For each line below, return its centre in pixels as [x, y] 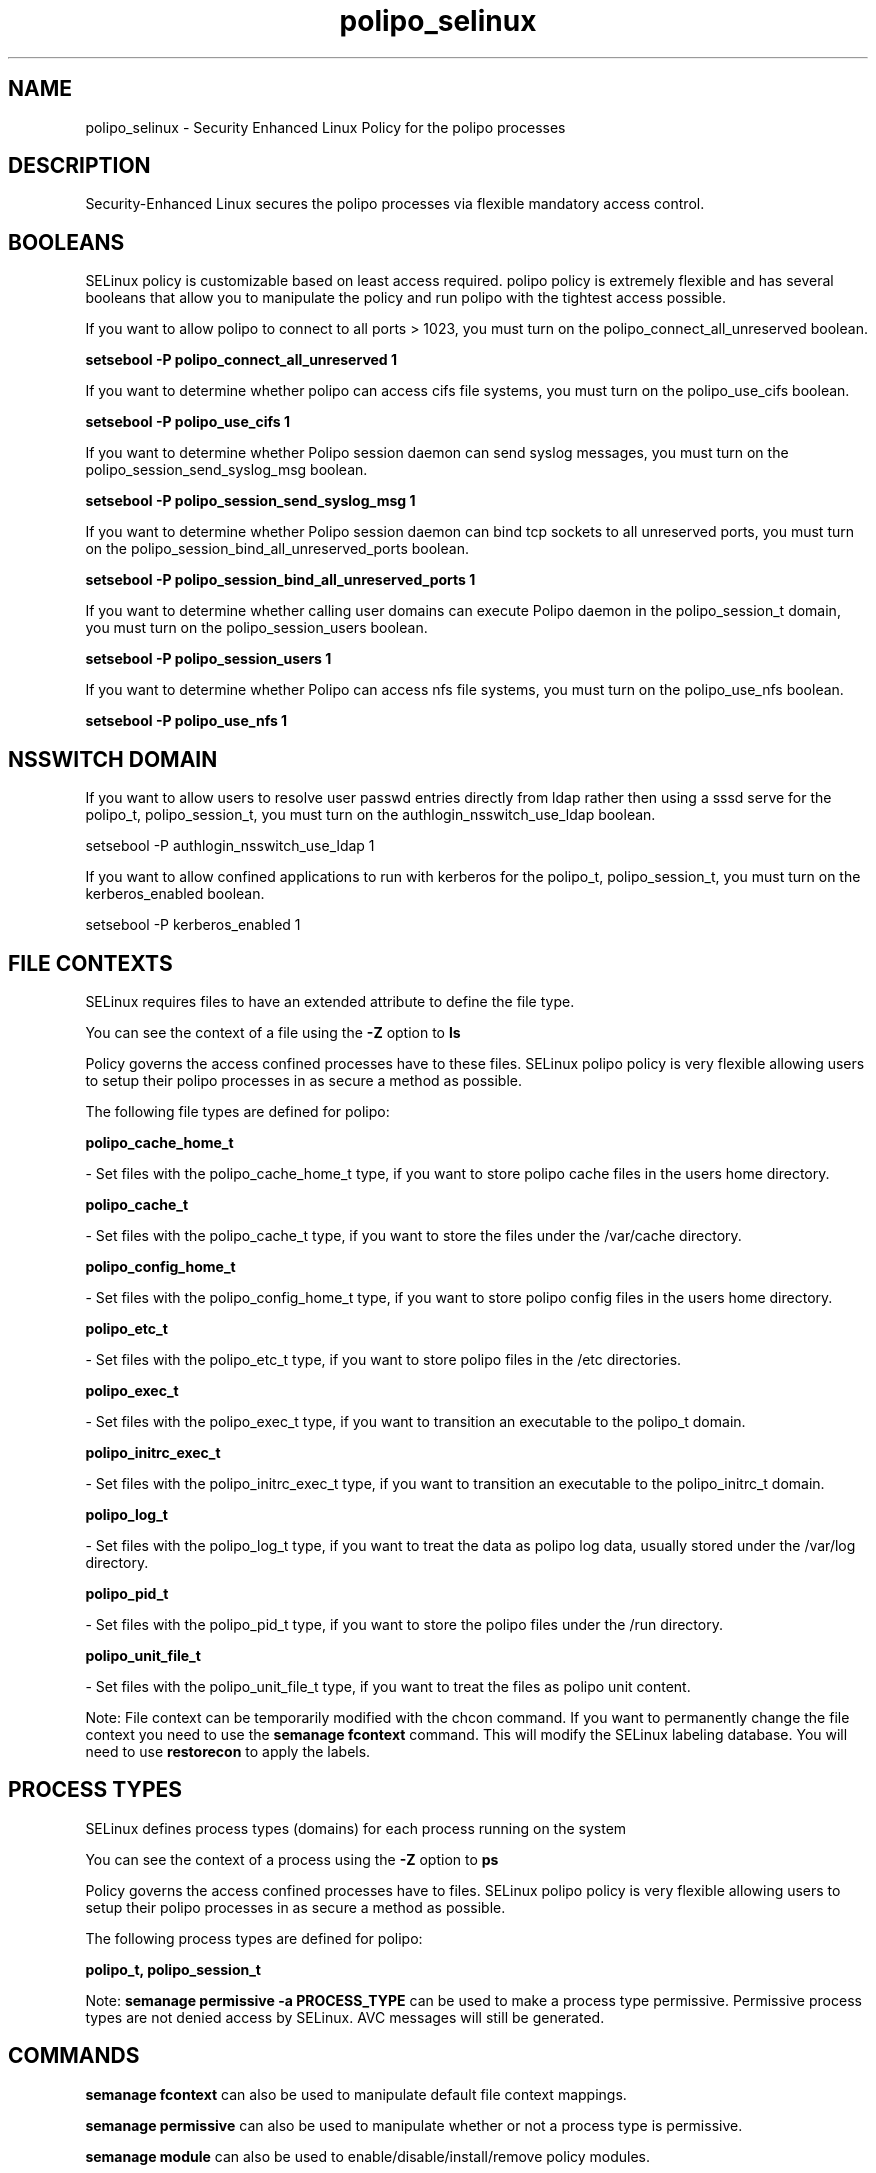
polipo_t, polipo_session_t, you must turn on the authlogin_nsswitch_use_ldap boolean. [370, 815]
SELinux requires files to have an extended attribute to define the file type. [330, 1001]
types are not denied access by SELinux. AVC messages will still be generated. [345, 2017]
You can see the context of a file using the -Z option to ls [273, 1032]
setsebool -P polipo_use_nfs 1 [186, 721]
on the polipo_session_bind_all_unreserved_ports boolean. [277, 549]
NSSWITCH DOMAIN [113, 759]
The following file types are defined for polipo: [237, 1111]
